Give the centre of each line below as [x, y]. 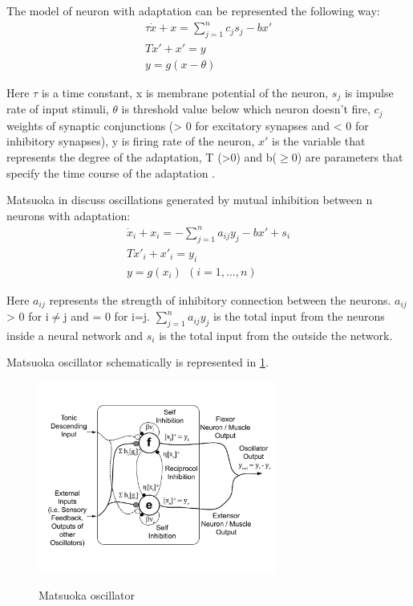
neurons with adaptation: [69, 215]
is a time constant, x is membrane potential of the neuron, [185, 92]
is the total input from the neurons [299, 316]
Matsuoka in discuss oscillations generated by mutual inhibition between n [190, 200]
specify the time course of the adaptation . [111, 172]
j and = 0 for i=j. [107, 316]
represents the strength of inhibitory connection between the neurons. [220, 299]
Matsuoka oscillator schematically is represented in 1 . [138, 362]
